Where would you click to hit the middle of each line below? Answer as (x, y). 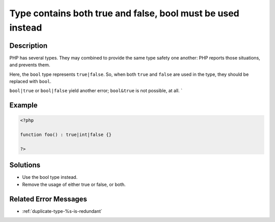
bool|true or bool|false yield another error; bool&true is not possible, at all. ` (96, 91)
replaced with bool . (31, 81)
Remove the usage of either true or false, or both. (74, 184)
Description (29, 46)
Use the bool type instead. (50, 177)
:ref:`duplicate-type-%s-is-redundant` (62, 211)
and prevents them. (30, 65)
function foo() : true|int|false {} (66, 135)
